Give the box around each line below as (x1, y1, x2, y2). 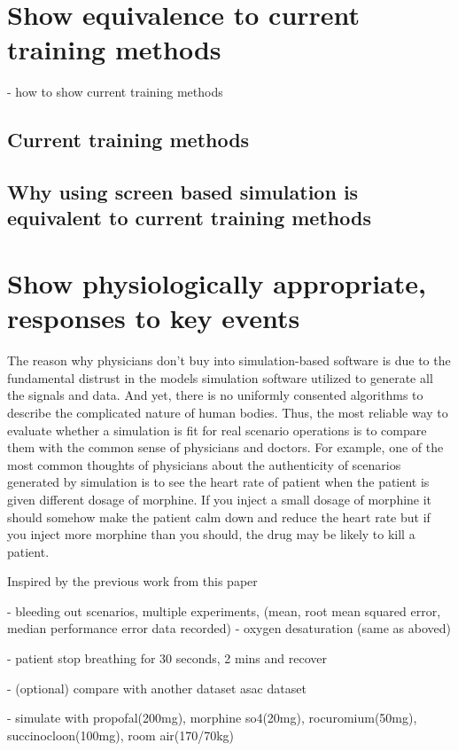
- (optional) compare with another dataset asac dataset (7, 678, 307, 697)
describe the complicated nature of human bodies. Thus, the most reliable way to (7, 403, 448, 421)
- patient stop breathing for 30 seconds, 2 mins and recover (7, 649, 327, 668)
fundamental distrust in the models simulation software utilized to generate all (7, 368, 433, 387)
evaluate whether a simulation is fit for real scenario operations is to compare (7, 420, 427, 439)
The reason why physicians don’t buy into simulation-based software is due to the (7, 351, 451, 370)
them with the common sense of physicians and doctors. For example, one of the (7, 438, 444, 457)
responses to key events (7, 300, 300, 336)
